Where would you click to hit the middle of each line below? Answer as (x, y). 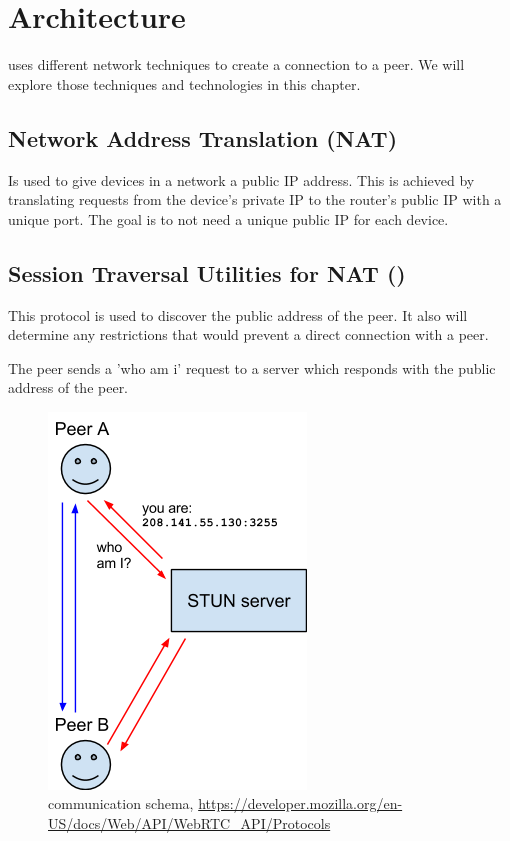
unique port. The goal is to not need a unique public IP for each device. (228, 218)
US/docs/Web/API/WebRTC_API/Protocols (189, 823)
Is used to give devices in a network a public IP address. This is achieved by (241, 179)
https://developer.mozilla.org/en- (300, 803)
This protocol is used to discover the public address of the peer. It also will (238, 314)
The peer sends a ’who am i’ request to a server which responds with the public (252, 367)
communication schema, (121, 803)
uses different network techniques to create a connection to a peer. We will (236, 64)
